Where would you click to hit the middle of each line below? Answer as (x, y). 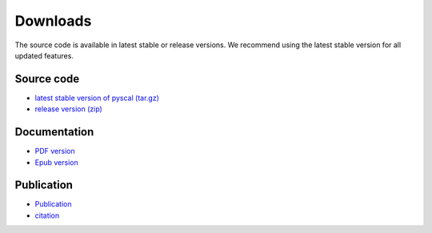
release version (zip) (69, 109)
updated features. (44, 55)
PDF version (55, 151)
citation (47, 215)
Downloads (53, 21)
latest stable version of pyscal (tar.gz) (97, 98)
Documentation (54, 132)
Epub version (57, 162)
